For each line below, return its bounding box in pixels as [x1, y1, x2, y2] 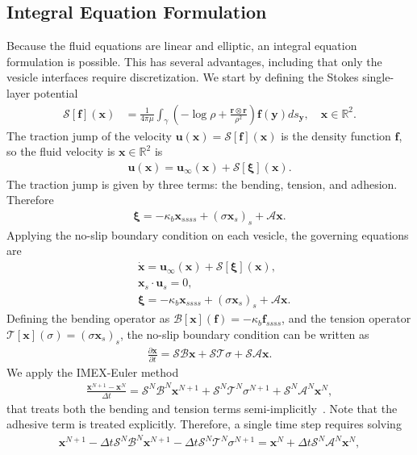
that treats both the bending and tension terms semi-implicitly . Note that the [6, 399, 398, 416]
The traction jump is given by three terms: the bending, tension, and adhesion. [6, 175, 398, 192]
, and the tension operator [281, 310, 411, 327]
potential [33, 84, 78, 101]
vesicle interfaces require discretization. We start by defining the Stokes [6, 69, 359, 86]
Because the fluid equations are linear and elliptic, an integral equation [6, 37, 357, 54]
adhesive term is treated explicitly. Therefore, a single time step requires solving [6, 415, 402, 432]
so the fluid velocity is [6, 143, 115, 160]
